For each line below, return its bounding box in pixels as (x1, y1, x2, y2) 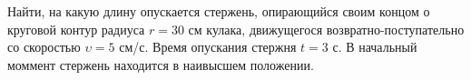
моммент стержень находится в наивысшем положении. (7, 55, 314, 74)
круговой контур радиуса (7, 19, 145, 38)
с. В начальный (332, 37, 417, 56)
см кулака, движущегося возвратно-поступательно (188, 19, 465, 38)
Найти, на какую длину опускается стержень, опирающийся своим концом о (7, 2, 430, 20)
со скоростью (7, 37, 81, 56)
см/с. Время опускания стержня (119, 37, 297, 56)
